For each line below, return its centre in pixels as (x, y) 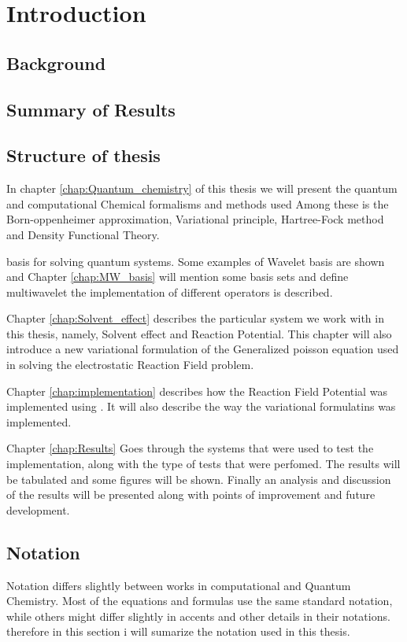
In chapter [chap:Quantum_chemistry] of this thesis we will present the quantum (202, 188)
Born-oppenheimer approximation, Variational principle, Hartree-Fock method (195, 219)
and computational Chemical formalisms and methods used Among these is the (198, 203)
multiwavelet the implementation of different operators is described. (170, 291)
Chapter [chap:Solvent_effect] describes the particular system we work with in (195, 318)
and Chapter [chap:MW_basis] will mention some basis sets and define (178, 277)
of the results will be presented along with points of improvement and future (191, 494)
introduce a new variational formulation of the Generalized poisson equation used (203, 349)
